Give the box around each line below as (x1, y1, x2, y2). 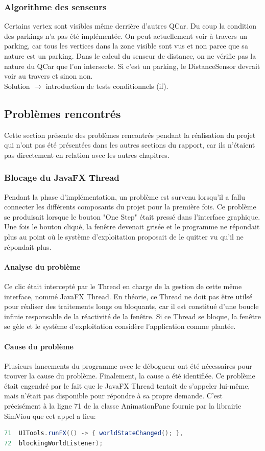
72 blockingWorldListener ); (4, 439, 103, 447)
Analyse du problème (4, 261, 81, 272)
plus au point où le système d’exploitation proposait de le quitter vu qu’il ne (4, 231, 244, 242)
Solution (4, 80, 30, 91)
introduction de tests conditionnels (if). (45, 80, 168, 91)
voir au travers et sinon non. (4, 70, 93, 81)
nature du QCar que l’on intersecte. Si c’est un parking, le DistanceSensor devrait (4, 60, 260, 71)
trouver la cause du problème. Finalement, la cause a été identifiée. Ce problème (4, 370, 255, 381)
